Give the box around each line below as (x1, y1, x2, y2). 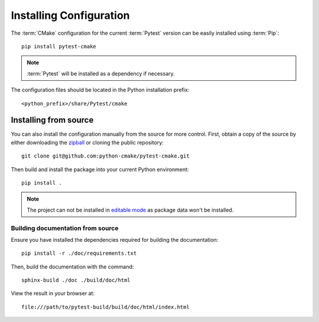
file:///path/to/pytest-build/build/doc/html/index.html (21, 304, 190, 310)
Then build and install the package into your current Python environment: (11, 166, 189, 173)
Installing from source (11, 115, 94, 125)
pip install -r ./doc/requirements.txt (21, 250, 137, 257)
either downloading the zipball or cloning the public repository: (11, 139, 164, 146)
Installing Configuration (11, 9, 130, 22)
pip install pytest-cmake (21, 43, 97, 50)
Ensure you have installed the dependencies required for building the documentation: (11, 236, 219, 243)
